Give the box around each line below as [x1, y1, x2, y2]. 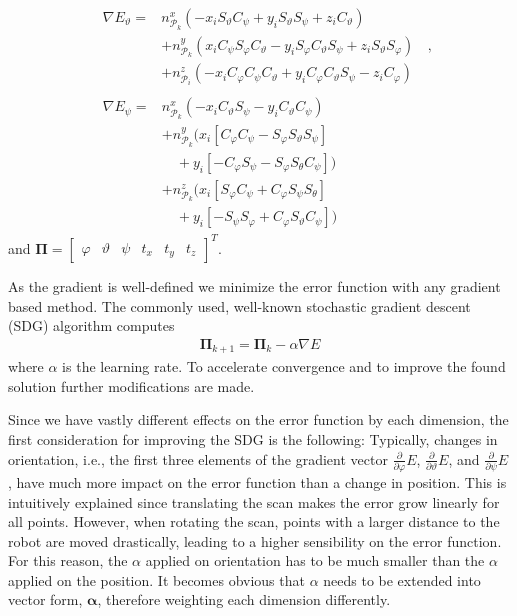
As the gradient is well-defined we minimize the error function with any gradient [8, 275, 501, 296]
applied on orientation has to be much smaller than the [145, 550, 485, 571]
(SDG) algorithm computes [8, 315, 175, 336]
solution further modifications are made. [8, 375, 255, 396]
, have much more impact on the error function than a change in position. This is [8, 471, 507, 492]
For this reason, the [8, 550, 128, 571]
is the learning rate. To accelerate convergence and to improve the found [62, 356, 506, 377]
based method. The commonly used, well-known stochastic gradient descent [8, 295, 471, 316]
